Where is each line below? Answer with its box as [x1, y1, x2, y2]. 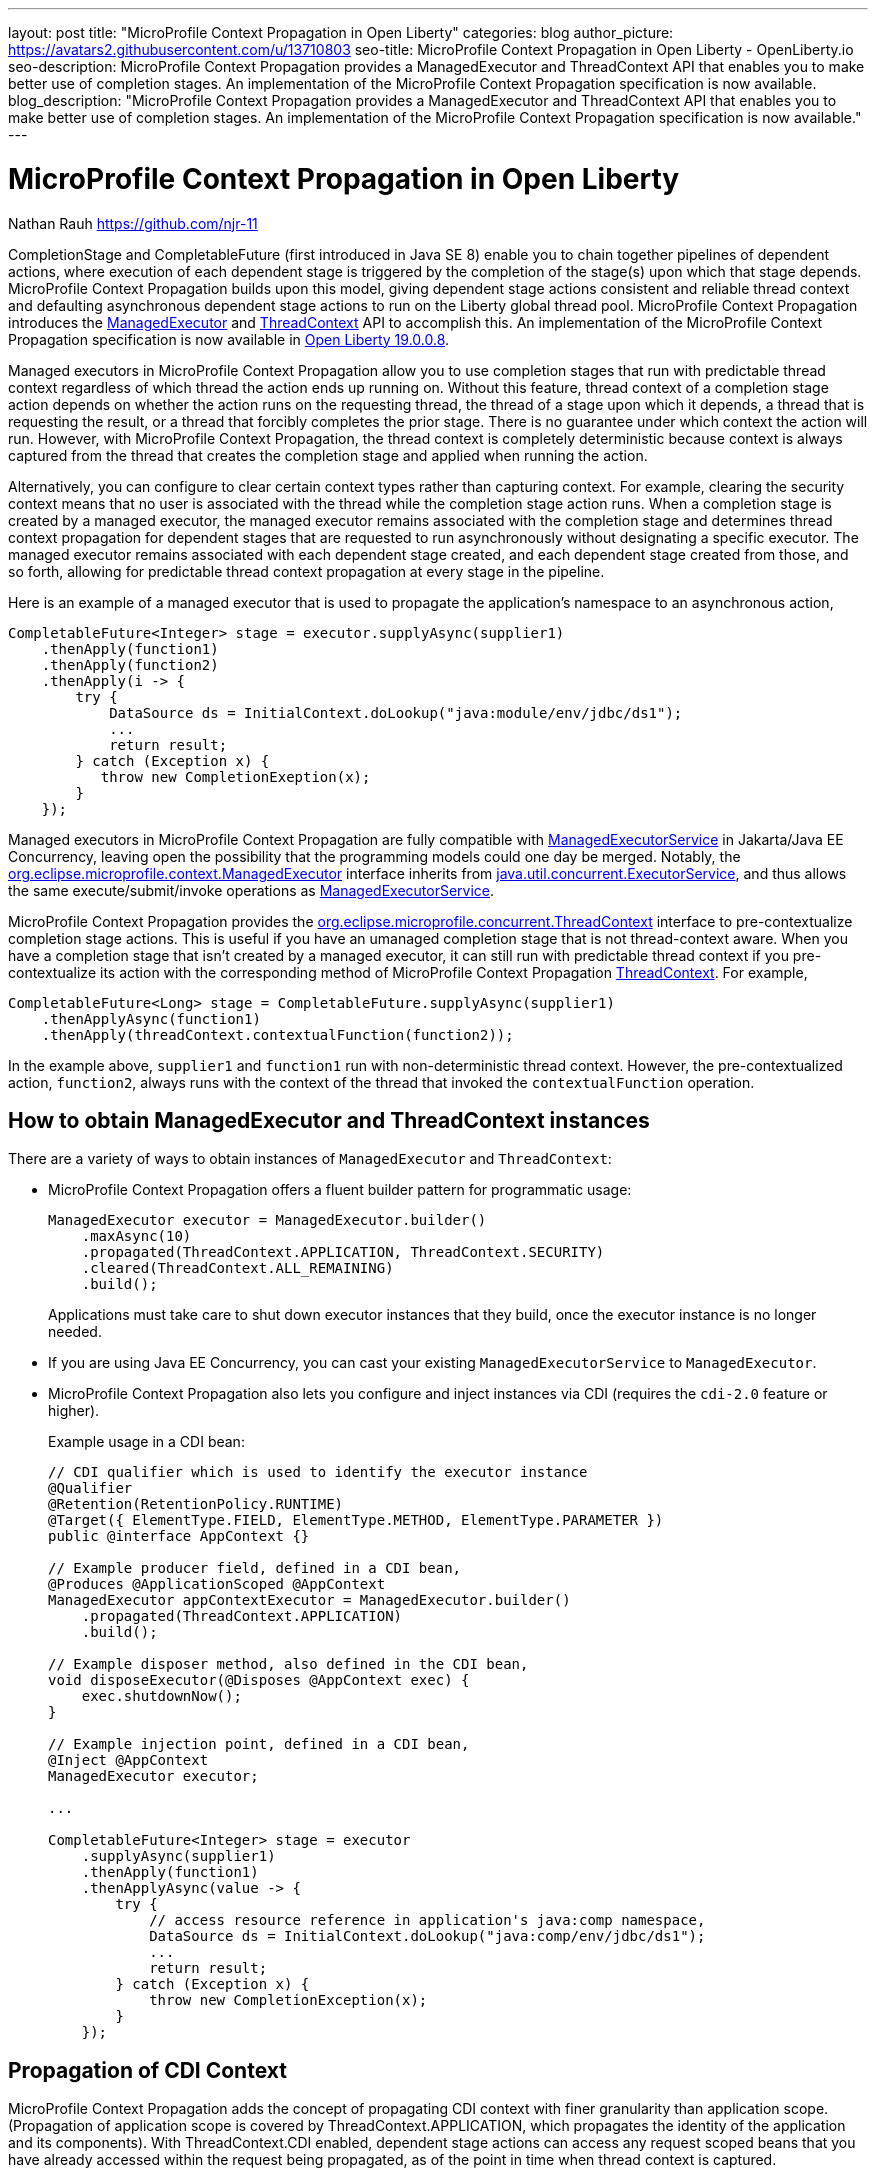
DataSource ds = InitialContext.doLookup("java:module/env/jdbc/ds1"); [109, 704, 683, 721]
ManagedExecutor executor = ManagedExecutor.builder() [48, 1212, 487, 1229]
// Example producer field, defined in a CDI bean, [48, 1560, 462, 1577]
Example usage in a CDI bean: [48, 1433, 245, 1451]
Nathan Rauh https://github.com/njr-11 [8, 214, 258, 232]
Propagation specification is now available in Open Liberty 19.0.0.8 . [8, 330, 450, 348]
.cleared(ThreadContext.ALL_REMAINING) [81, 1260, 394, 1277]
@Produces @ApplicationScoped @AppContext [48, 1576, 386, 1593]
